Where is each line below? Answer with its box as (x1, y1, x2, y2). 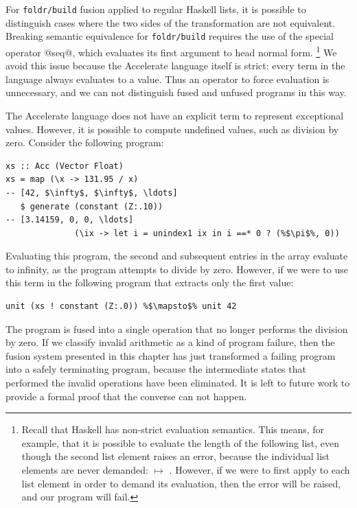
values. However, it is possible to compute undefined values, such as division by (5, 122, 339, 136)
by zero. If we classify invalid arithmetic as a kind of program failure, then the (5, 335, 335, 349)
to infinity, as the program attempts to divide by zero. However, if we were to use (5, 262, 348, 276)
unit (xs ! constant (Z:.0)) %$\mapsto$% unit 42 (5, 301, 237, 312)
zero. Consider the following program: (5, 135, 164, 150)
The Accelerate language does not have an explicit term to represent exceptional (5, 108, 344, 122)
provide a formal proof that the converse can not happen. (5, 389, 247, 403)
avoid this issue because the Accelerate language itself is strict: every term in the (5, 58, 345, 73)
